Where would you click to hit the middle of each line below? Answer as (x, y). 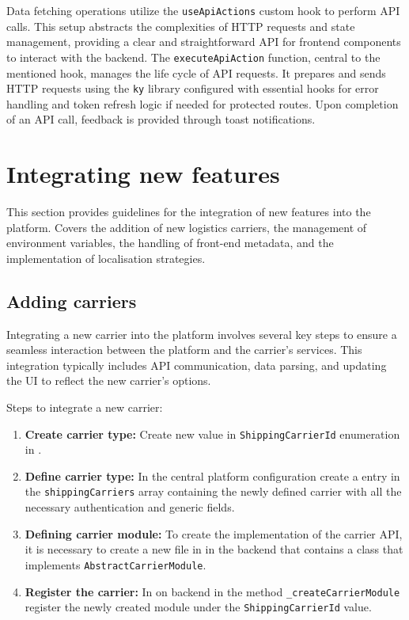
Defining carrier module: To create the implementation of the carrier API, (214, 533)
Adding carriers (72, 300)
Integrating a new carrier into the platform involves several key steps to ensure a (202, 334)
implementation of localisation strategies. (106, 258)
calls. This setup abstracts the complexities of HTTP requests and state (181, 26)
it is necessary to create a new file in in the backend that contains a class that (214, 549)
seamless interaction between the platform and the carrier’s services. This (184, 350)
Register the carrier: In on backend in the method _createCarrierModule (212, 591)
